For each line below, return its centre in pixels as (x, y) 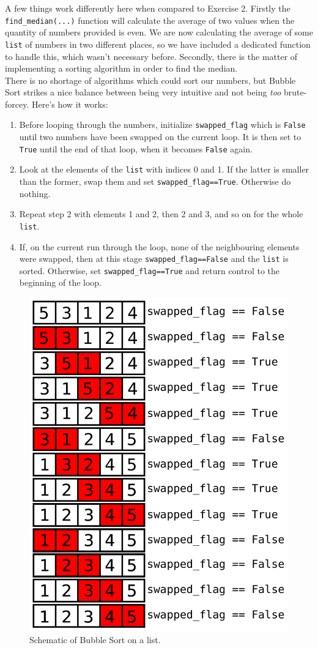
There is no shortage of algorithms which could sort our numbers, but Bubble (150, 80)
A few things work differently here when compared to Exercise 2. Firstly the (148, 8)
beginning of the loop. (61, 282)
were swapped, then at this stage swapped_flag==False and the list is (154, 259)
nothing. (35, 193)
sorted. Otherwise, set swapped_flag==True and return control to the (150, 270)
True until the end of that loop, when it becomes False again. (136, 148)
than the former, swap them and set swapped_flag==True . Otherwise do (155, 181)
